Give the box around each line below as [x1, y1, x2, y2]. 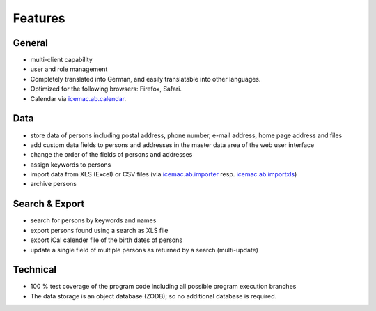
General [13, 37, 49, 49]
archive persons [30, 180, 77, 188]
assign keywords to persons [30, 160, 111, 169]
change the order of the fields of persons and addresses [30, 151, 193, 159]
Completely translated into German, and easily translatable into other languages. [30, 75, 261, 83]
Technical [13, 264, 57, 275]
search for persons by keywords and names [30, 216, 157, 225]
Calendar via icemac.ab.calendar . [30, 94, 127, 103]
